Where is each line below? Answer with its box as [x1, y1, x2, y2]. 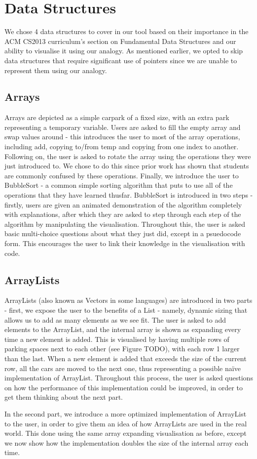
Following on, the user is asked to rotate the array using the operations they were [4, 151, 251, 161]
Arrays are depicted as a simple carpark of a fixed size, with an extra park [4, 112, 229, 123]
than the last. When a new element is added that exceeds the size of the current [4, 353, 247, 363]
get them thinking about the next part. [4, 392, 123, 402]
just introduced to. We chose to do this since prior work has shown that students [4, 161, 249, 171]
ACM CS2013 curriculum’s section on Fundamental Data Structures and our [4, 36, 236, 46]
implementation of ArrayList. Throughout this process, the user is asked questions [4, 373, 253, 383]
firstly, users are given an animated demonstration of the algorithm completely [4, 199, 242, 209]
